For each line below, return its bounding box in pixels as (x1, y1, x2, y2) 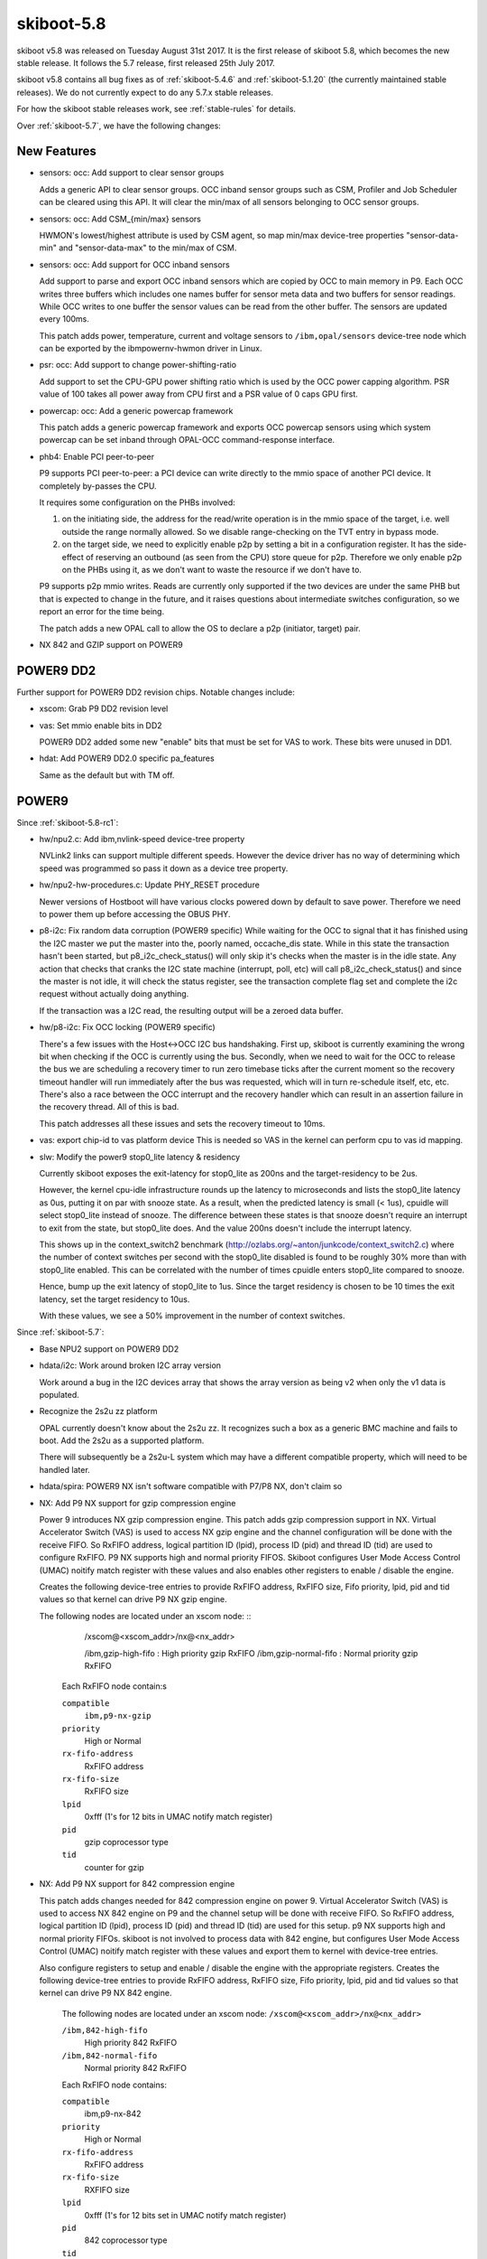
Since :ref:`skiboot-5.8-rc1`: (16, 817, 119, 828)
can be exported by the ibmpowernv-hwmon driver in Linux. (39, 343, 262, 354)
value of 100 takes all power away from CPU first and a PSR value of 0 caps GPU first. (39, 389, 358, 399)
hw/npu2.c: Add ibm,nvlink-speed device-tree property (39, 834, 245, 845)
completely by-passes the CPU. (39, 480, 157, 492)
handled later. (39, 1464, 90, 1475)
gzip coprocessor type (84, 1837, 169, 1848)
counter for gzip (84, 1861, 144, 1872)
